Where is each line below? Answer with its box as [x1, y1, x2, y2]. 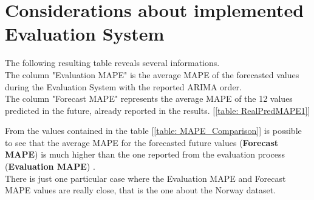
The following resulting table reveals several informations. [5, 56, 220, 69]
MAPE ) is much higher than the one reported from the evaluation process [5, 148, 285, 161]
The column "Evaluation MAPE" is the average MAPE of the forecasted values [5, 68, 299, 81]
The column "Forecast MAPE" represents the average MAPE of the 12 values [5, 92, 293, 105]
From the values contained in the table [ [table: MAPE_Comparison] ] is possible [5, 124, 302, 137]
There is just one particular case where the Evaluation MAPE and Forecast [5, 172, 286, 184]
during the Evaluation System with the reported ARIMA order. [5, 80, 242, 93]
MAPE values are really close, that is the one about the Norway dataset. [5, 184, 276, 196]
